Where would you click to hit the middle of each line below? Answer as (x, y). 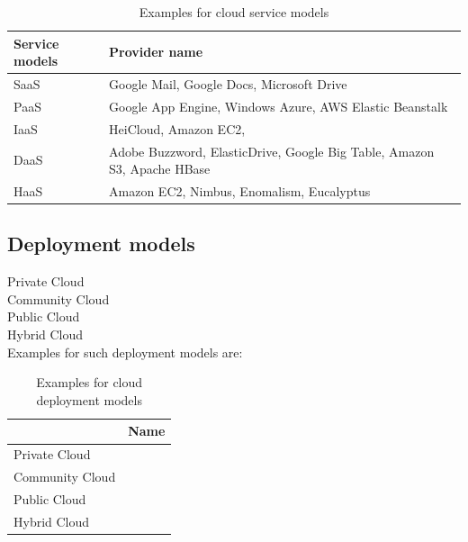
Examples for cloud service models (234, 12)
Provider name (156, 52)
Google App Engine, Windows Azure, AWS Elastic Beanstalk (279, 106)
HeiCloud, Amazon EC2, (177, 128)
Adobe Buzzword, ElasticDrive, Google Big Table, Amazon (272, 151)
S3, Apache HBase (160, 169)
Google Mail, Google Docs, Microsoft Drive (228, 84)
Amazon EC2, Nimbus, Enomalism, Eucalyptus (240, 191)
